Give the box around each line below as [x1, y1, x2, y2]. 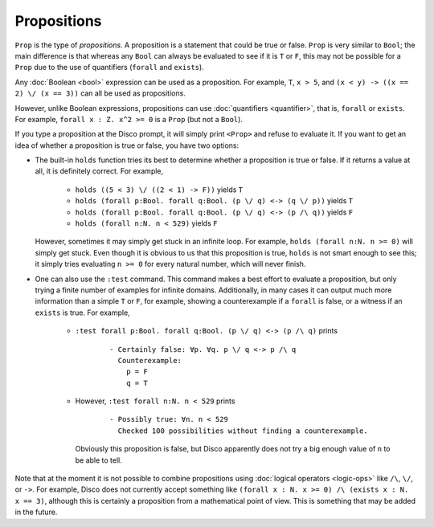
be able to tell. [75, 455, 122, 465]
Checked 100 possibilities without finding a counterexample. [117, 426, 369, 435]
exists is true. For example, [35, 308, 130, 317]
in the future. [14, 507, 58, 517]
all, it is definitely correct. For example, [35, 166, 164, 176]
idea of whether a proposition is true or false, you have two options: [14, 141, 240, 150]
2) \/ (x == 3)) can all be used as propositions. [14, 88, 186, 98]
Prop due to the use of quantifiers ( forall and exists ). [14, 63, 204, 72]
